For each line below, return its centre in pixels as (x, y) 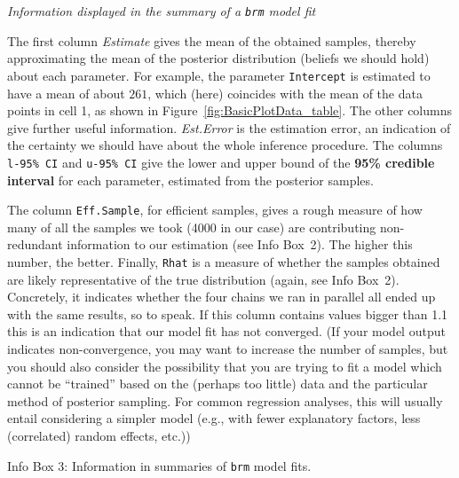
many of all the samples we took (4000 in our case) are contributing (192, 227)
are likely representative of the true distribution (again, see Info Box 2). (203, 279)
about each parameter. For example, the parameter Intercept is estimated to (219, 75)
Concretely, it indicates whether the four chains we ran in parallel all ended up (222, 297)
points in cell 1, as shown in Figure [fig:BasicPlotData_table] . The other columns (229, 110)
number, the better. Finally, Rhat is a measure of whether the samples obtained (224, 261)
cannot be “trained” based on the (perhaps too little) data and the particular (218, 384)
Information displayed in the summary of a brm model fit (162, 11)
